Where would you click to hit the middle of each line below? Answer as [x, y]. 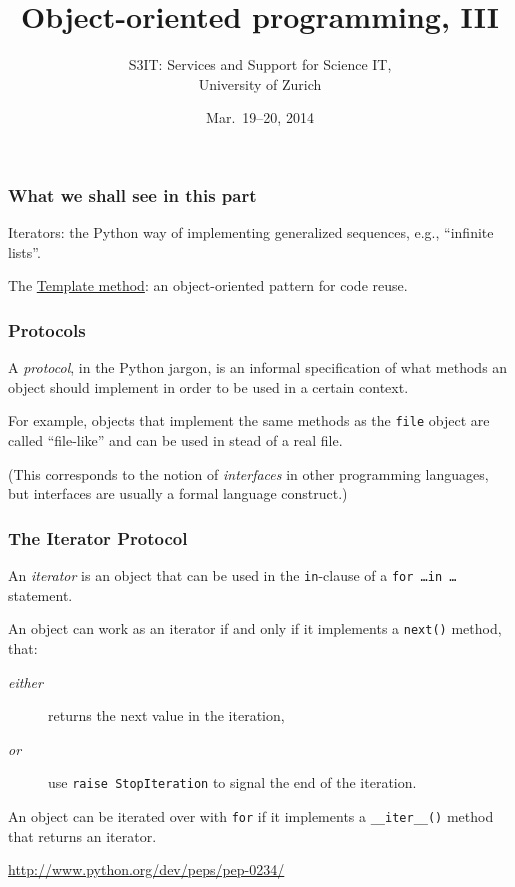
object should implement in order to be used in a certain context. [208, 386]
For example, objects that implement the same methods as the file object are [249, 420]
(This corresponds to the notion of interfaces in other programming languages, [248, 473]
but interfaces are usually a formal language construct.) [178, 493]
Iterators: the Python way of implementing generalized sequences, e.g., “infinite [251, 232]
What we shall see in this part [132, 194]
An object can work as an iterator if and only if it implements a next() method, [255, 628]
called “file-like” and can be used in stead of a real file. [175, 440]
